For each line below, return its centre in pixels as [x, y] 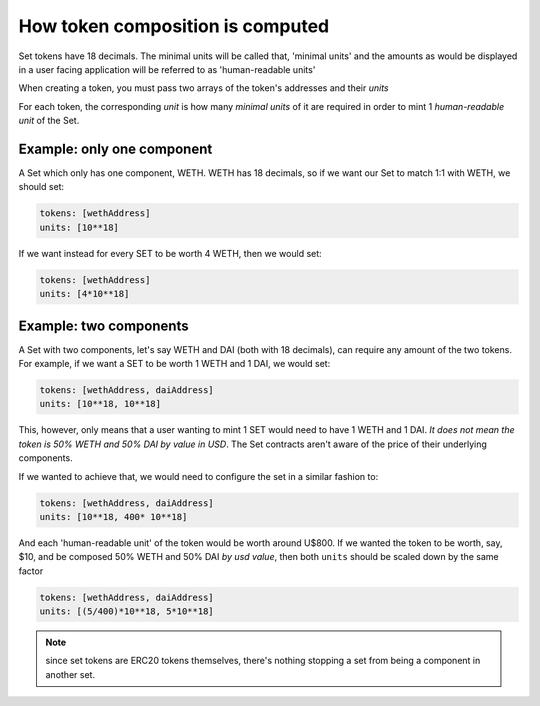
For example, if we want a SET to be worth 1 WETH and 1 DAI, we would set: [174, 364]
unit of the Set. [49, 121]
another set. [70, 674]
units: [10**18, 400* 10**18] [113, 516]
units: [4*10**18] [84, 294]
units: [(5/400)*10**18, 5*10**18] [126, 611]
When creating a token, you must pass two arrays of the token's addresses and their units [203, 88]
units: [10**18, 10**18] [100, 404]
